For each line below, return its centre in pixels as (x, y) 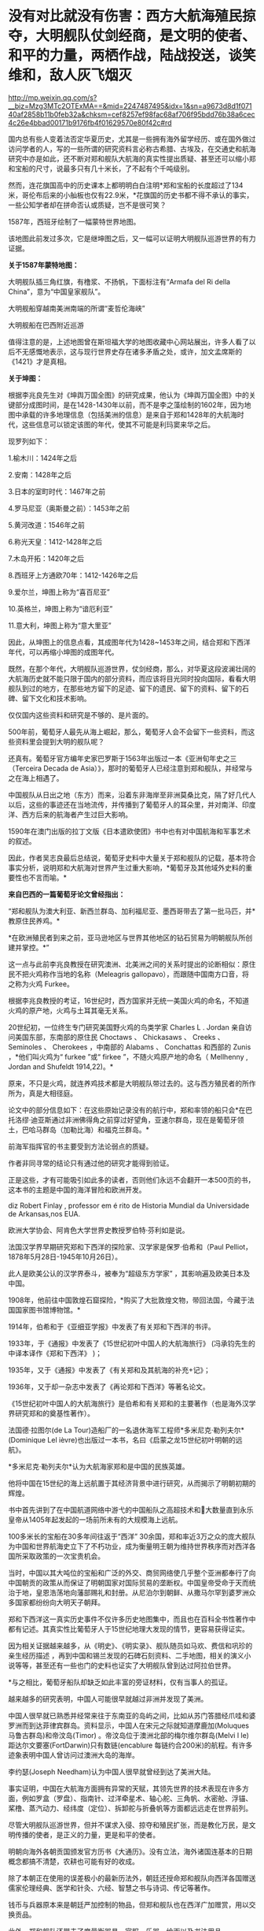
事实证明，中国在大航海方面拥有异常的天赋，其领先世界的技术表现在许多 (125, 1788)
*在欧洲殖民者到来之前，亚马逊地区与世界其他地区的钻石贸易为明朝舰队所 (127, 938)
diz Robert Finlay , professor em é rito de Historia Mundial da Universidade (129, 1205)
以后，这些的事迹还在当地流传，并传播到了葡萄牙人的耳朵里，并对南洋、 (125, 804)
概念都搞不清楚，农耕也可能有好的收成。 (73, 1861)
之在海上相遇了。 (36, 778)
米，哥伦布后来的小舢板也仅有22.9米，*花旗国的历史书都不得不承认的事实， (131, 195)
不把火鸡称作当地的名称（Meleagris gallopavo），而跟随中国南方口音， (128, 974)
